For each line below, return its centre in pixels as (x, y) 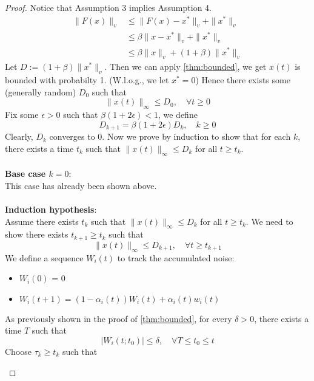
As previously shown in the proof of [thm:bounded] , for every (119, 318)
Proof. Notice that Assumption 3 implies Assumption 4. (108, 7)
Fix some (22, 115)
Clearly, (19, 136)
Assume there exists (42, 221)
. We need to (269, 221)
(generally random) (41, 91)
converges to (72, 136)
